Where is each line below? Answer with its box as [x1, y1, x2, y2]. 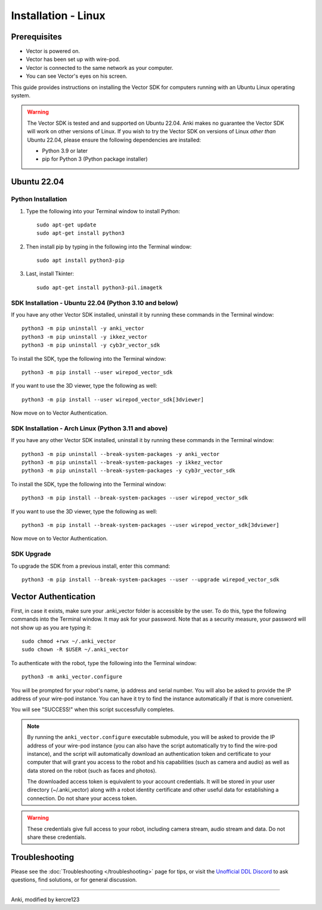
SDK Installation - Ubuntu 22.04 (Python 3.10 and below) [11, 299, 178, 307]
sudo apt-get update [36, 221, 97, 228]
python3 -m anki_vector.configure [21, 673, 122, 681]
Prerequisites [11, 32, 62, 42]
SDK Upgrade [11, 550, 51, 558]
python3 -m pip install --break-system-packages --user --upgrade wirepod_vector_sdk [21, 576, 280, 583]
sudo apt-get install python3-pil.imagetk [36, 284, 163, 291]
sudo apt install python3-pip [36, 257, 125, 264]
